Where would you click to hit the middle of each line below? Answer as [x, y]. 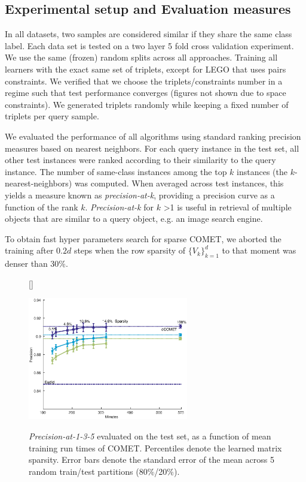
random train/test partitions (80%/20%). [104, 471]
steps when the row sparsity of [130, 250]
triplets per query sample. [52, 116]
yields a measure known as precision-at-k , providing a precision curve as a [140, 195]
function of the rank [42, 207]
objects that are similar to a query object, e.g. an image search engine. [134, 219]
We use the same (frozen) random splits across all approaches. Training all [141, 57]
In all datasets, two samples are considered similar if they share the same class [149, 34]
